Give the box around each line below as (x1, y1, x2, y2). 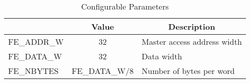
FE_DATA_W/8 (72, 65, 134, 76)
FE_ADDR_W (8, 36, 64, 47)
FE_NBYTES (8, 65, 59, 76)
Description (168, 21, 215, 32)
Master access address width (141, 36, 242, 47)
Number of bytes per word (141, 65, 235, 76)
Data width (141, 50, 182, 62)
